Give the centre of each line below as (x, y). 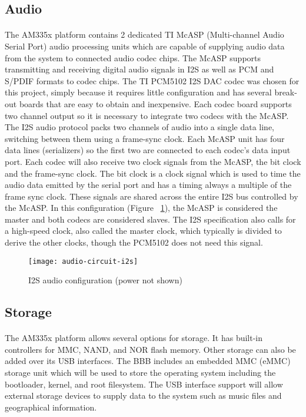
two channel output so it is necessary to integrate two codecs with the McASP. (147, 115)
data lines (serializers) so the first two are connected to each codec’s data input (148, 150)
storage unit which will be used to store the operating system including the (140, 373)
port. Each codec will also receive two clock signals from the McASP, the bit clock (153, 161)
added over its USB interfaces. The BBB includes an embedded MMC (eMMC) (148, 361)
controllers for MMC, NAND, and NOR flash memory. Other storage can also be (150, 349)
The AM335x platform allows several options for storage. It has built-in (134, 338)
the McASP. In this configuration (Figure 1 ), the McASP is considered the (141, 208)
